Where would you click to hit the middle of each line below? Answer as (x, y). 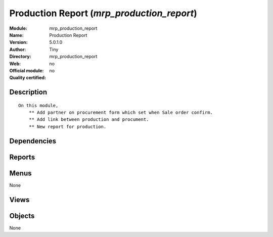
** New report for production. (67, 127)
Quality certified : (28, 78)
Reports (22, 157)
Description (28, 92)
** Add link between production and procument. (89, 120)
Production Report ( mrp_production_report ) (103, 13)
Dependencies (33, 141)
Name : (16, 35)
